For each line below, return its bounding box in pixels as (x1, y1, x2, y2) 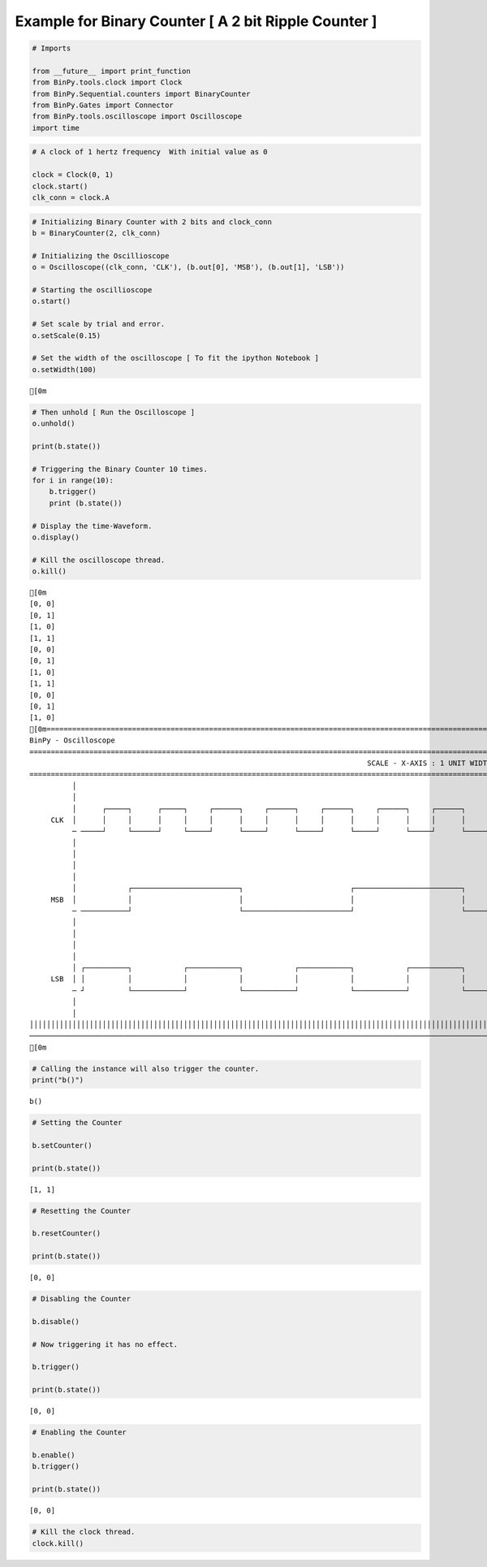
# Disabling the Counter (32, 1294, 131, 1304)
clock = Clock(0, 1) (32, 171, 114, 180)
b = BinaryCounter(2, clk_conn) (32, 228, 162, 237)
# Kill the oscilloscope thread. (32, 555, 166, 565)
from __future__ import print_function (32, 66, 191, 76)
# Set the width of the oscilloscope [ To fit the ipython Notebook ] (32, 353, 320, 363)
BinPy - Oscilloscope (29, 736, 115, 745)
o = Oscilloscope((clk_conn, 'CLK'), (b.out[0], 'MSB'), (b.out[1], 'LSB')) (32, 262, 345, 272)
